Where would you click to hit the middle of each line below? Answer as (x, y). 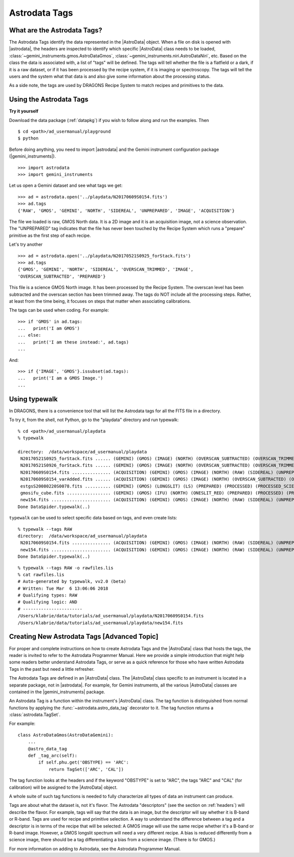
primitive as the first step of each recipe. (50, 235)
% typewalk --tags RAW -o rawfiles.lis (66, 568)
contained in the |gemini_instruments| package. (57, 692)
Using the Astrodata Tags (49, 100)
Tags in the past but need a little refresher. (52, 669)
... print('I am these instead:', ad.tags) (73, 342)
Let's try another (26, 244)
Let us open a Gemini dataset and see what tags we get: (66, 186)
